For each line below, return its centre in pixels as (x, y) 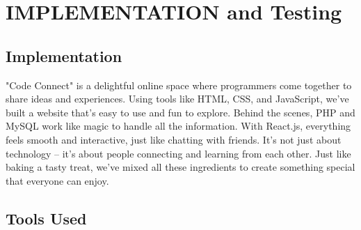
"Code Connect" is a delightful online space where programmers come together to (179, 85)
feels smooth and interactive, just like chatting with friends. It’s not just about (174, 139)
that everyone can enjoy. (57, 180)
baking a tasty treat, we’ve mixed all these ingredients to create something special (180, 167)
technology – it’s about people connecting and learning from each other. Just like (178, 153)
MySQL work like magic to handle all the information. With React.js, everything (178, 126)
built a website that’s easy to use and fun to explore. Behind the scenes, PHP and (180, 112)
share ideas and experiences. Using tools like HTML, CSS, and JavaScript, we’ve (177, 99)
